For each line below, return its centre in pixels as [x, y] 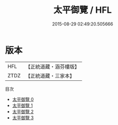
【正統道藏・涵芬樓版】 [53, 67]
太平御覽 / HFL [83, 10]
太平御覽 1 [22, 105]
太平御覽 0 [23, 99]
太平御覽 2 [23, 111]
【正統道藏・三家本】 [50, 75]
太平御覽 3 [23, 118]
